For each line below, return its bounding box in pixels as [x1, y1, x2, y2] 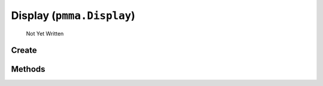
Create [11, 45, 37, 56]
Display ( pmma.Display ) [11, 9, 136, 22]
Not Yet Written [26, 30, 64, 37]
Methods [11, 64, 45, 74]
